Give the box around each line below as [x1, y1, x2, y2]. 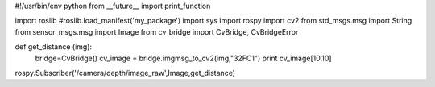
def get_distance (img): [14, 42, 93, 52]
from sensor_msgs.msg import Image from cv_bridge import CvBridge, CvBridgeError [14, 27, 299, 36]
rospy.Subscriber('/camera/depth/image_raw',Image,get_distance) [14, 68, 236, 77]
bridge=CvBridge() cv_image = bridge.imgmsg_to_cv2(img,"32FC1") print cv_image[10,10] [35, 53, 332, 63]
